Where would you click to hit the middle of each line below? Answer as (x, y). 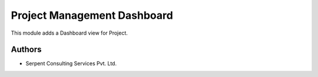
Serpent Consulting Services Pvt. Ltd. (71, 63)
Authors (26, 50)
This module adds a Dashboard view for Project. (69, 33)
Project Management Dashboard (92, 15)
